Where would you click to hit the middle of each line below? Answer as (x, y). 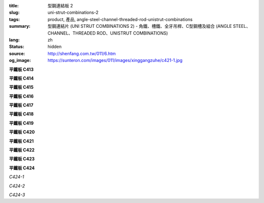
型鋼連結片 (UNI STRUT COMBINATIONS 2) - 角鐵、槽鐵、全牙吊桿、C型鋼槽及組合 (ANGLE (140, 26)
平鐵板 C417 (21, 105)
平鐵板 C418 (21, 114)
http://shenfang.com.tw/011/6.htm (82, 53)
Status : (17, 47)
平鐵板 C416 (21, 96)
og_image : (20, 61)
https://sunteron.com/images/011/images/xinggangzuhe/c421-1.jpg (115, 61)
